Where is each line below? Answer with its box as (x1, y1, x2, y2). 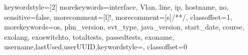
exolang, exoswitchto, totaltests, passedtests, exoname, (4, 31, 174, 42)
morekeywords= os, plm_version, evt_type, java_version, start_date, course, (4, 21, 244, 32)
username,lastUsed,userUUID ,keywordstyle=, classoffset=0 (4, 41, 187, 52)
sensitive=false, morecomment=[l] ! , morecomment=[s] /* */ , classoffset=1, (4, 11, 232, 22)
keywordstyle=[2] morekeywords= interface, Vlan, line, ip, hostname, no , (4, 2, 229, 12)
